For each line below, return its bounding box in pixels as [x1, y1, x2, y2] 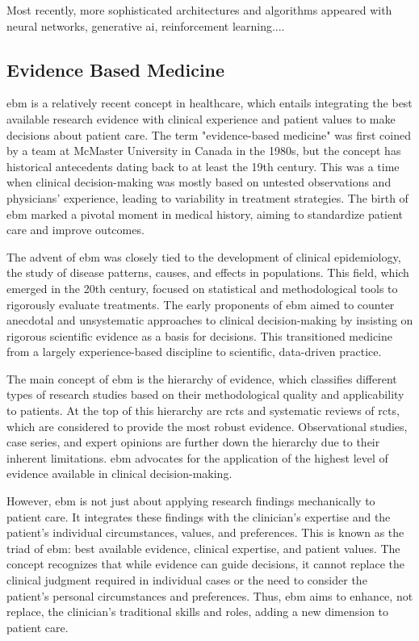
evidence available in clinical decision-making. [6, 465, 233, 482]
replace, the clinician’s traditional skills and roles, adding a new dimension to [6, 603, 389, 620]
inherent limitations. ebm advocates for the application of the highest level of [6, 449, 388, 466]
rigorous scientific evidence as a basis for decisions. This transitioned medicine [6, 327, 392, 344]
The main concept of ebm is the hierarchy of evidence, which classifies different [6, 370, 397, 387]
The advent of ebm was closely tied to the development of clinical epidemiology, [6, 248, 401, 265]
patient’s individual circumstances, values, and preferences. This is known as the [6, 524, 404, 541]
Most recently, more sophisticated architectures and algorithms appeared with [6, 2, 392, 18]
